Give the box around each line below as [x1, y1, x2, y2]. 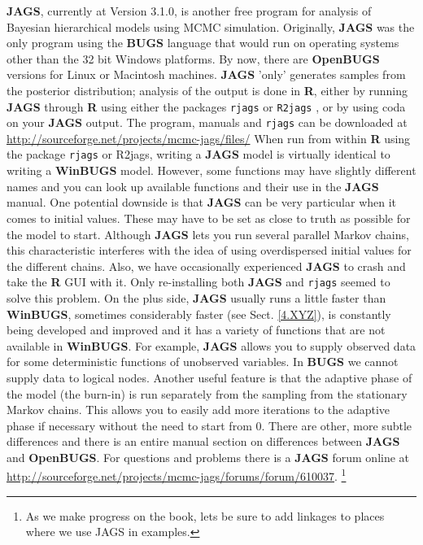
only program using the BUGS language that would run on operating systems [7, 34, 399, 51]
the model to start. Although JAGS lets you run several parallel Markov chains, [7, 225, 409, 242]
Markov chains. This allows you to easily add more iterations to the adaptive [7, 401, 390, 418]
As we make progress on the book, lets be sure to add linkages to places [25, 507, 385, 524]
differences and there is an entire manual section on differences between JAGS [7, 433, 400, 450]
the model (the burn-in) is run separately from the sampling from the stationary [7, 385, 408, 402]
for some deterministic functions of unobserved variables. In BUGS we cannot [7, 353, 399, 370]
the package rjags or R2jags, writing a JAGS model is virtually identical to [7, 146, 390, 163]
